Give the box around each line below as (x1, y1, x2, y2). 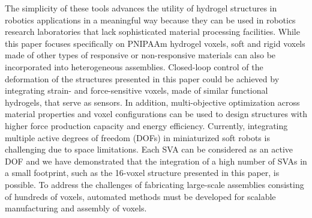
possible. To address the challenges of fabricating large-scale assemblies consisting (5, 178, 304, 190)
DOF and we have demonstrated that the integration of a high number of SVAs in (5, 154, 307, 167)
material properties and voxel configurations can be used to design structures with (5, 107, 307, 120)
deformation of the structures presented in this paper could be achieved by (5, 72, 280, 85)
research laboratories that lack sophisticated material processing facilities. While (5, 25, 300, 38)
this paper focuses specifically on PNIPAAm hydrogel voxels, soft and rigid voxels (5, 37, 305, 49)
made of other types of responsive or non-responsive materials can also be (5, 49, 276, 61)
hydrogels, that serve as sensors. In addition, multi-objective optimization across (5, 95, 300, 108)
